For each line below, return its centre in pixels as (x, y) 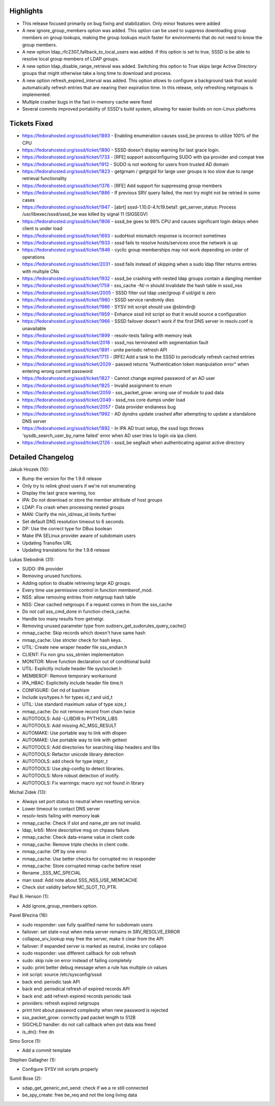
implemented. (36, 95)
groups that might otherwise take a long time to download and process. (97, 73)
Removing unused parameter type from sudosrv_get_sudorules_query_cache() (104, 626)
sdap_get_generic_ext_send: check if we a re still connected (85, 1088)
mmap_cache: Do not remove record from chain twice (79, 711)
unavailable (34, 328)
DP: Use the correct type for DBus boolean (67, 528)
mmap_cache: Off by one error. (55, 852)
